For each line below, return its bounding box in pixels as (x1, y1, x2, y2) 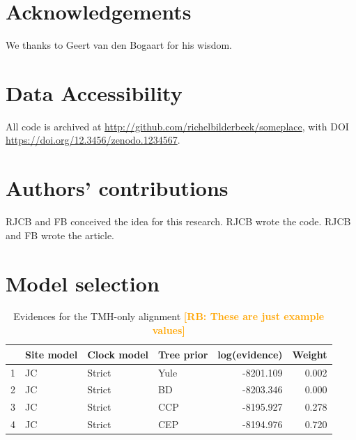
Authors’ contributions (6, 174, 229, 202)
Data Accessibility (6, 78, 183, 107)
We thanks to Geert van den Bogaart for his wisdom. (6, 38, 232, 52)
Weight (292, 347, 327, 361)
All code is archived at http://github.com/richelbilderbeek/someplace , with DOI (6, 119, 349, 133)
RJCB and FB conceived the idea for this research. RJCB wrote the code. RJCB (6, 214, 351, 229)
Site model (25, 347, 78, 361)
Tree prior (158, 347, 208, 361)
